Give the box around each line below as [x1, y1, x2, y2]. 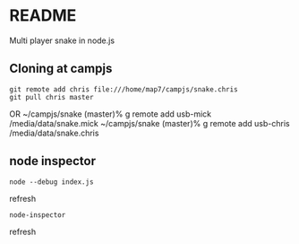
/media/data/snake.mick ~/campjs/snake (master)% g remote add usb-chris [9, 118, 290, 128]
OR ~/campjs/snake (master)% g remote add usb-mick [9, 109, 212, 119]
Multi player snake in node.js [9, 35, 115, 46]
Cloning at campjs [9, 61, 113, 76]
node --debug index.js [9, 177, 94, 187]
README [9, 5, 77, 26]
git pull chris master [9, 92, 94, 101]
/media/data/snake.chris [9, 127, 99, 138]
